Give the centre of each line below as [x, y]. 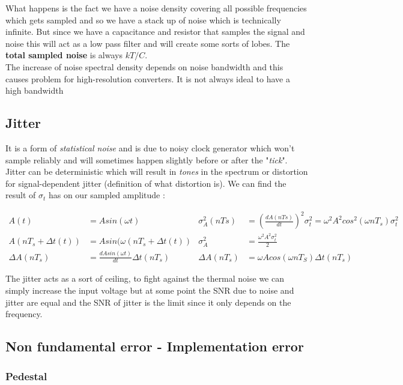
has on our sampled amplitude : [107, 195]
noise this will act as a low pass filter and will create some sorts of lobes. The [148, 43]
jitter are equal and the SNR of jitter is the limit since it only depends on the [148, 302]
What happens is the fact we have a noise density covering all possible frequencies [156, 8]
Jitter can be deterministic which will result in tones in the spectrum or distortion [157, 171]
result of [21, 195]
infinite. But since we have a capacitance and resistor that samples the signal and [155, 32]
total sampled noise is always [64, 55]
